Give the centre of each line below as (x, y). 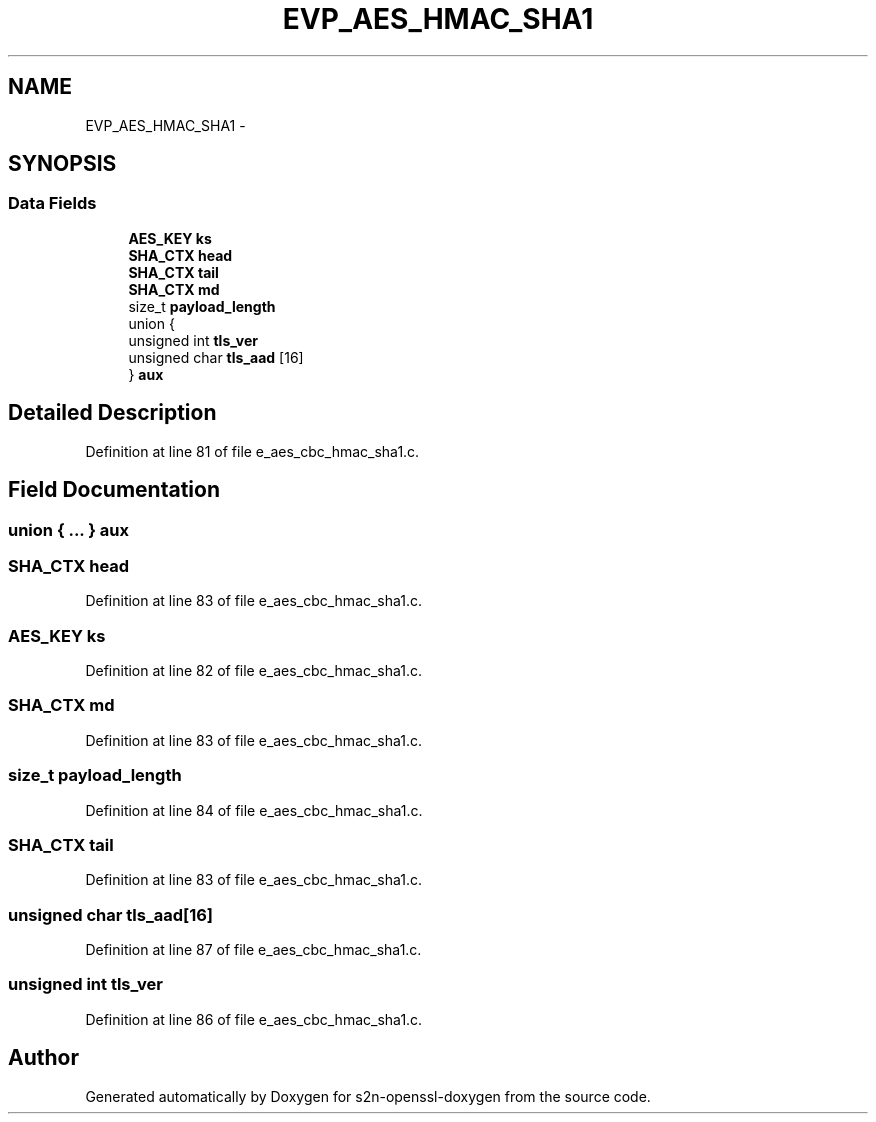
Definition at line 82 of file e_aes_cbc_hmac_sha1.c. (253, 670)
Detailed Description (112, 413)
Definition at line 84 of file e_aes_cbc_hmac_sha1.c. (254, 810)
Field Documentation (114, 490)
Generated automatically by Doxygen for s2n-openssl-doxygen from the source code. (368, 1096)
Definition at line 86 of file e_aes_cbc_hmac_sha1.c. (254, 1019)
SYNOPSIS (62, 164)
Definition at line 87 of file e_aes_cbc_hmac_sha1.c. (253, 949)
